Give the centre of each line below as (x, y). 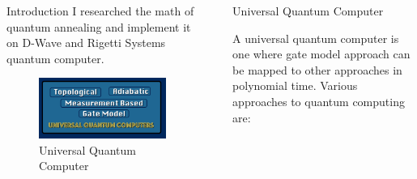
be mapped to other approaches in (317, 69)
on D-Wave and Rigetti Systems (86, 43)
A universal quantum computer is (316, 38)
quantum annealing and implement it (99, 26)
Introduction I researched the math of (100, 11)
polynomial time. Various (295, 85)
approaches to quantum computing (319, 101)
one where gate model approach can (321, 54)
